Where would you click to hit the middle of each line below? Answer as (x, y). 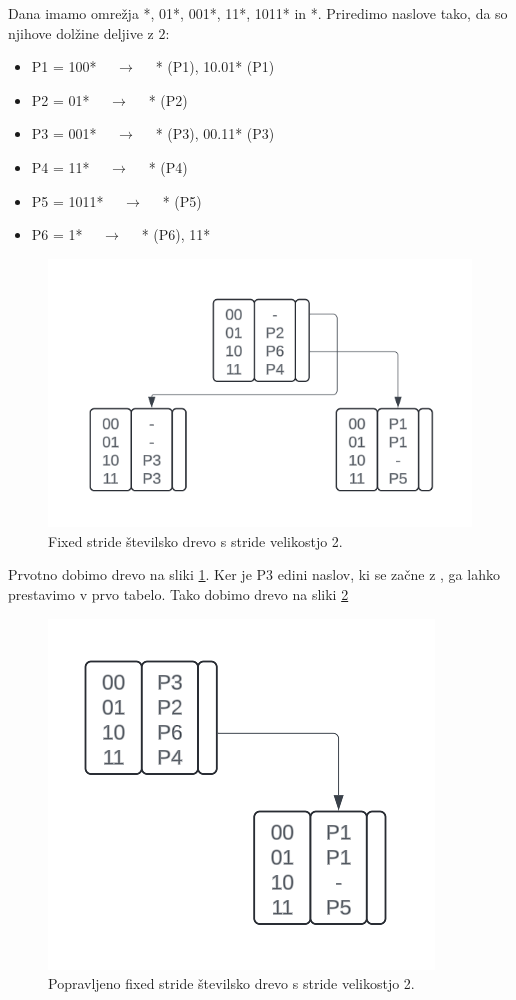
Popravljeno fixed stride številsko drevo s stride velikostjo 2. (231, 983)
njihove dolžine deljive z (81, 32)
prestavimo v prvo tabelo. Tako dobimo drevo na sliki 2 (178, 594)
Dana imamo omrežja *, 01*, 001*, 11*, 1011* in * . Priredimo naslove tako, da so (258, 13)
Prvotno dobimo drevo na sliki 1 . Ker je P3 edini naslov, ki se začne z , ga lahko (254, 574)
